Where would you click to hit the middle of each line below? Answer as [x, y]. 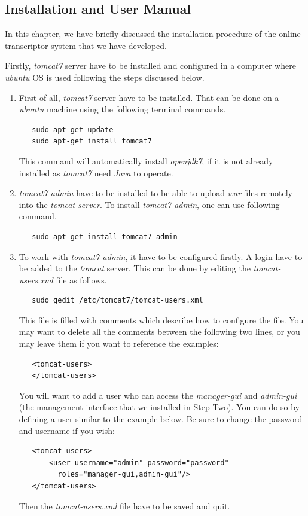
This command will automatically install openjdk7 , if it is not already [146, 161]
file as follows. [81, 280]
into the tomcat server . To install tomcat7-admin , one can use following [149, 204]
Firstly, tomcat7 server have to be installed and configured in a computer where [150, 65]
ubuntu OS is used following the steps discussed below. [105, 77]
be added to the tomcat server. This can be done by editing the [135, 268]
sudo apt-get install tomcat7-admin [105, 236]
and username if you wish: [67, 430]
